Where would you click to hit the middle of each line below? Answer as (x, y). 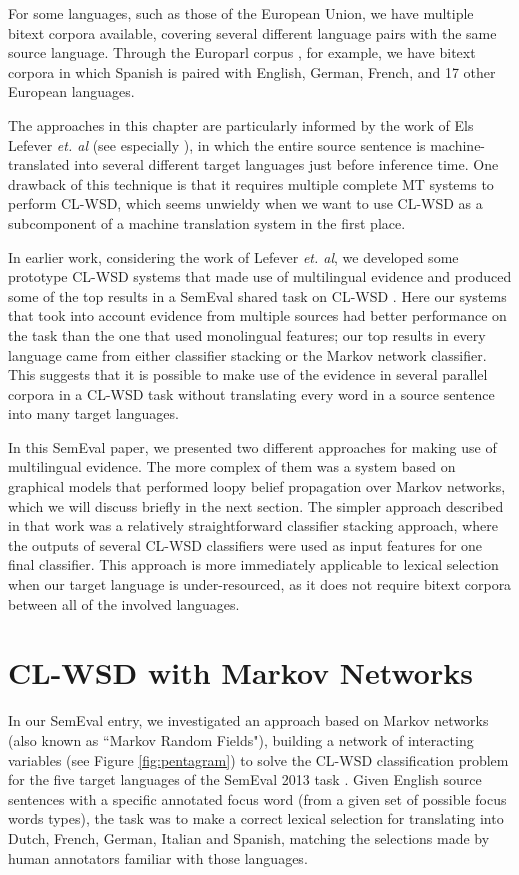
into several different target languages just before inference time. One (286, 164)
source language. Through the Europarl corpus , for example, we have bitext (242, 52)
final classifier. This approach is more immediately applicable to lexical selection (253, 564)
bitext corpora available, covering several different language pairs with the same (252, 32)
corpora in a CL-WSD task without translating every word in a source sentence (251, 393)
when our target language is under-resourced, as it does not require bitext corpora (260, 584)
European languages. (71, 91)
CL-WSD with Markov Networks (240, 672)
